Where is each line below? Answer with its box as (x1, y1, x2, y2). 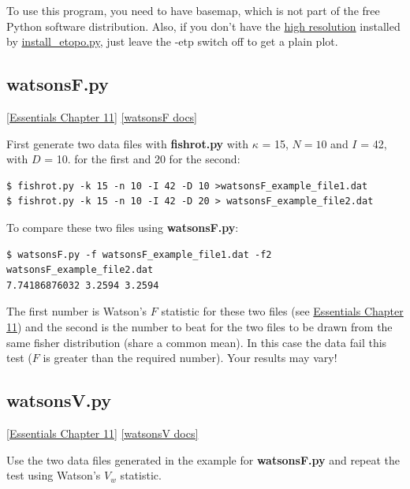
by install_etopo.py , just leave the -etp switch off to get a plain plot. (6, 33, 338, 50)
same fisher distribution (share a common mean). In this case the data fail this (6, 334, 387, 350)
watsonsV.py (6, 388, 111, 412)
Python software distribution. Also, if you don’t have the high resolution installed (6, 17, 401, 34)
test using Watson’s (6, 467, 101, 483)
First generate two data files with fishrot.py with (6, 135, 249, 151)
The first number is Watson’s (6, 303, 147, 319)
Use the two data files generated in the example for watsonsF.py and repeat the (6, 451, 401, 468)
